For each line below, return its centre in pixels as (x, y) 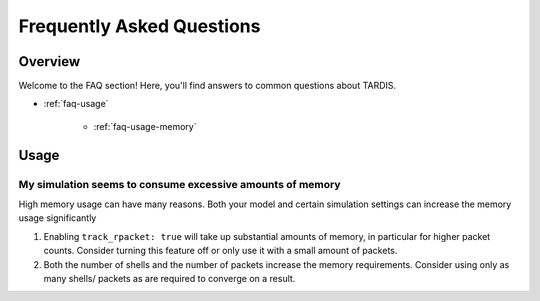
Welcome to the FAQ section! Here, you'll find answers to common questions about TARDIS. (207, 86)
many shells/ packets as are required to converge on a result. (169, 278)
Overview (49, 61)
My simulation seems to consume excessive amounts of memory (179, 184)
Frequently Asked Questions (139, 26)
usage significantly (57, 218)
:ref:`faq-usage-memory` (145, 126)
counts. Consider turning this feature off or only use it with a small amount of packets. (220, 251)
